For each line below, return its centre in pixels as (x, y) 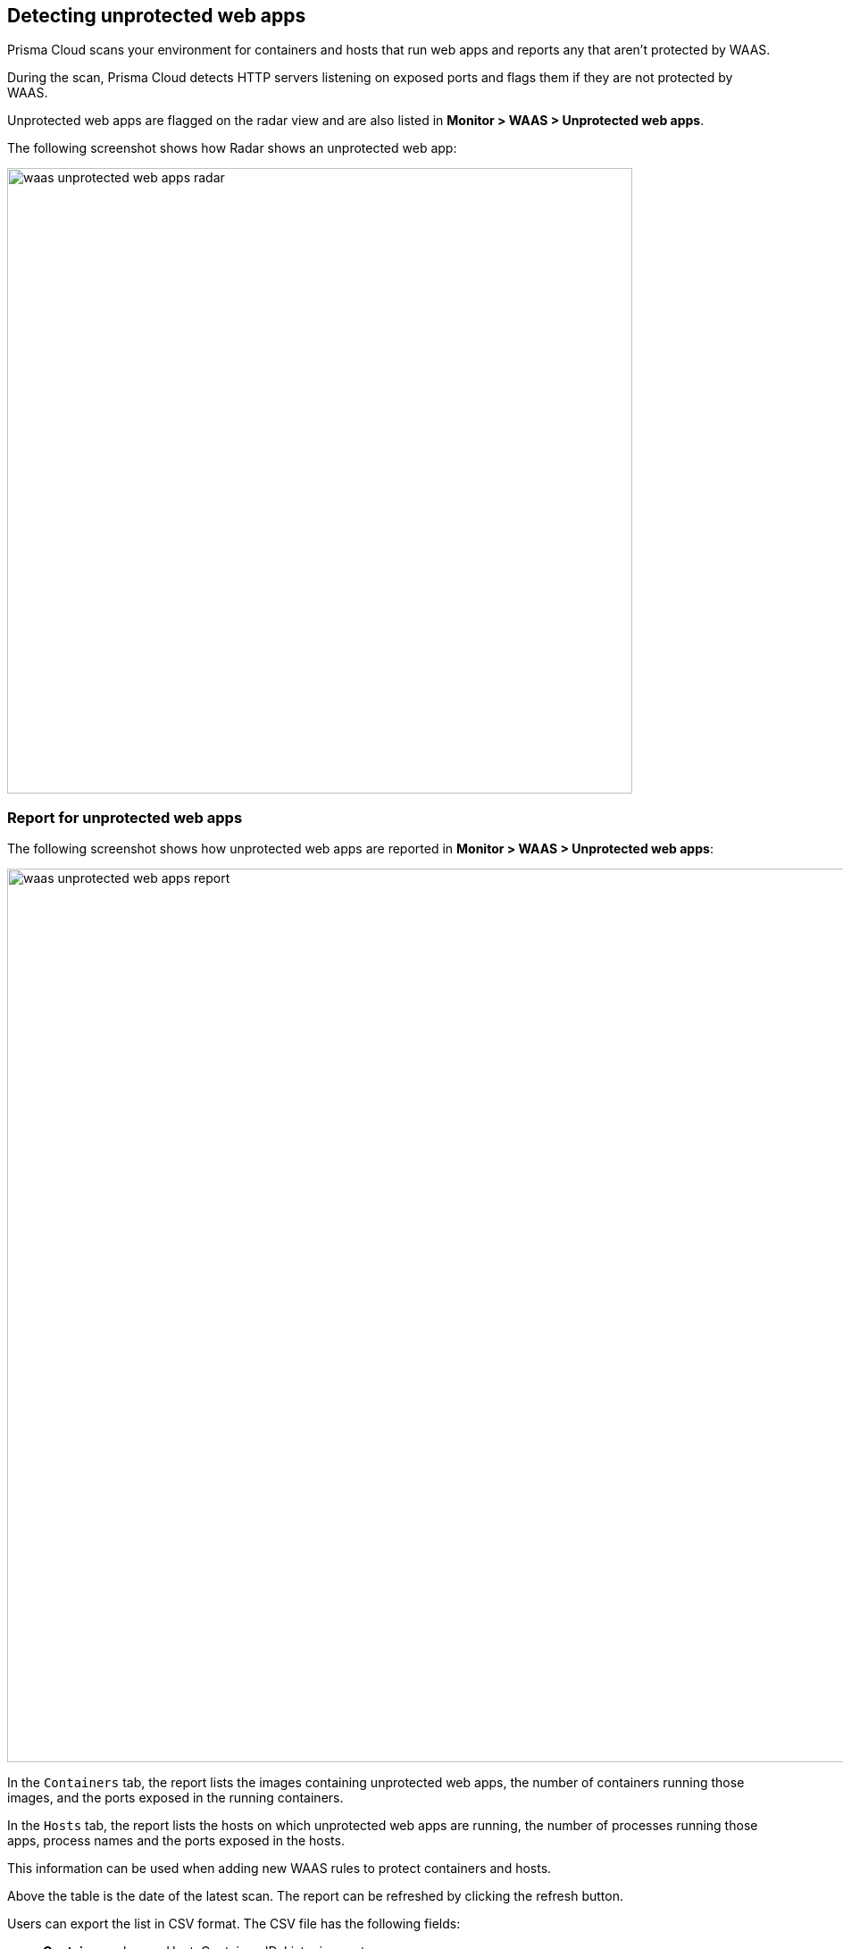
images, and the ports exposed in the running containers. (175, 1798)
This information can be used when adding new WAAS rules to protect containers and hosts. (280, 1869)
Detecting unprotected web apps (157, 16)
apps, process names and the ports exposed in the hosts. (176, 1841)
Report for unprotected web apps (125, 817)
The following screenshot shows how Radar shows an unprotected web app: (232, 148)
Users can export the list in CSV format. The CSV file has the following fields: (234, 1924)
